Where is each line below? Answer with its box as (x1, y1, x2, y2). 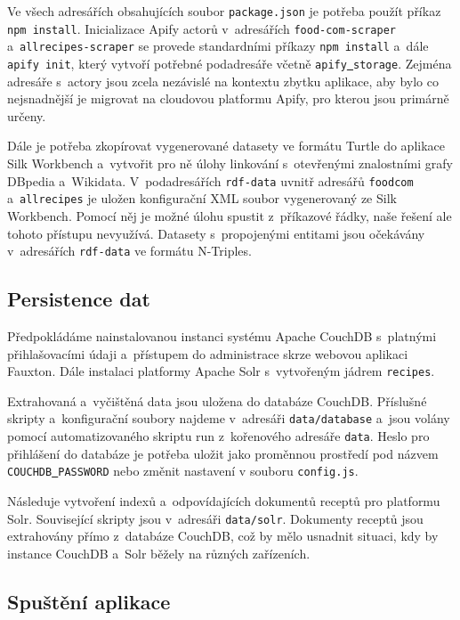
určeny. (7, 106, 46, 125)
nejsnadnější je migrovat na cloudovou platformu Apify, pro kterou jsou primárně (7, 89, 449, 108)
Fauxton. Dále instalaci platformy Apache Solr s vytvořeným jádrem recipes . (7, 362, 435, 380)
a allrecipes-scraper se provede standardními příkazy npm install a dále (7, 37, 429, 55)
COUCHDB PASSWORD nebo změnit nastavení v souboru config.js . (7, 461, 359, 480)
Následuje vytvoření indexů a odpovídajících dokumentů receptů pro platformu (7, 491, 440, 510)
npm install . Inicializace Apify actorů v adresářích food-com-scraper (7, 19, 396, 37)
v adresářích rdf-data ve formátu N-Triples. (7, 241, 252, 260)
